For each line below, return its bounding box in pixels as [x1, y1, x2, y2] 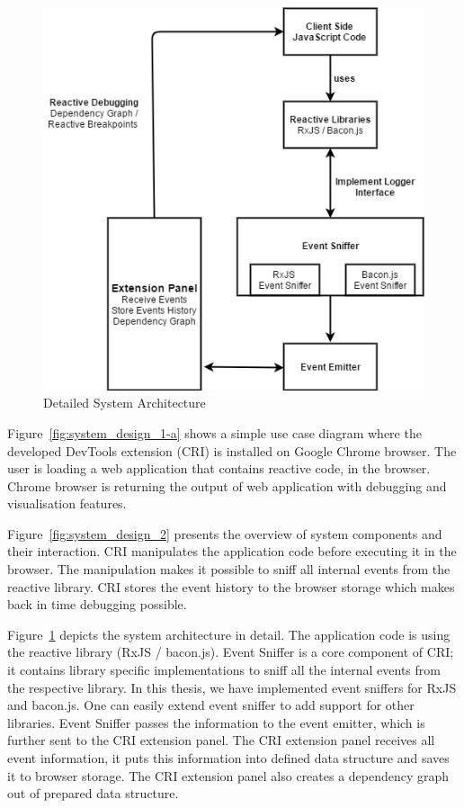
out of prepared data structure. [7, 784, 179, 803]
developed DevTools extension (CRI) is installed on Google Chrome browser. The [7, 441, 457, 460]
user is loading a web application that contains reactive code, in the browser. [7, 459, 431, 478]
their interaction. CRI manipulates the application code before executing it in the [7, 542, 457, 561]
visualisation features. [7, 494, 127, 513]
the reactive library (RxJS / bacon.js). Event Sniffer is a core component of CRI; [7, 642, 454, 661]
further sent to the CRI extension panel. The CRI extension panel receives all [7, 731, 435, 750]
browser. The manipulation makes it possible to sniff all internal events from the [7, 560, 451, 579]
